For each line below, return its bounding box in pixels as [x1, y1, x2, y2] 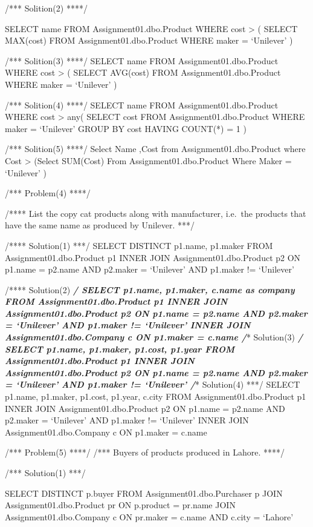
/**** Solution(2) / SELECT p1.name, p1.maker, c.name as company [5, 283, 295, 296]
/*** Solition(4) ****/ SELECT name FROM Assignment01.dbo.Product [5, 98, 279, 111]
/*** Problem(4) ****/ [5, 187, 91, 199]
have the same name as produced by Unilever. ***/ [5, 219, 195, 231]
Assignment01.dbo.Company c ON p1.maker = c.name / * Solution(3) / [5, 331, 303, 343]
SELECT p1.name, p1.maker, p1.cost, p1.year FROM [5, 342, 234, 355]
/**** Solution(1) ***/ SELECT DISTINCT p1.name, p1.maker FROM [5, 239, 273, 251]
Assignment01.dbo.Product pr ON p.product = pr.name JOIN [5, 499, 236, 511]
